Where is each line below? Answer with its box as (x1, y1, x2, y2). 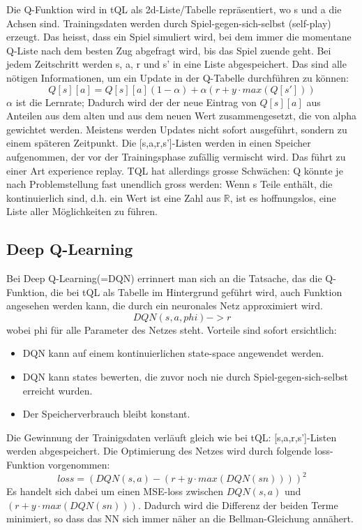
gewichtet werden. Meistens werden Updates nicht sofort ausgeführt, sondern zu (6, 122, 347, 136)
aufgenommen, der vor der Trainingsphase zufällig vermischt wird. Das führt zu (6, 149, 346, 163)
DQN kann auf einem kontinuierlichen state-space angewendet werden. (22, 346, 324, 360)
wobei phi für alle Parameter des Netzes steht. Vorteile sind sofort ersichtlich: (6, 322, 337, 337)
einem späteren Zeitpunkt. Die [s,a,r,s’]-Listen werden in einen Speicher (6, 135, 311, 150)
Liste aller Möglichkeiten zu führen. (6, 204, 158, 219)
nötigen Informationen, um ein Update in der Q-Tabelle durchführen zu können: (6, 70, 349, 84)
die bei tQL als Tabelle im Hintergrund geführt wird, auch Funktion (50, 284, 342, 299)
